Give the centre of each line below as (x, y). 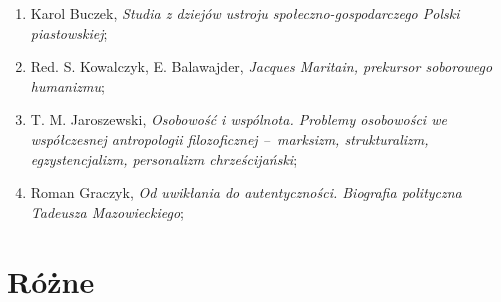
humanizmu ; (67, 85)
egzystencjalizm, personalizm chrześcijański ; (164, 158)
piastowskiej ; (69, 32)
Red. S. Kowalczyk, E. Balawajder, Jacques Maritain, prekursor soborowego (261, 66)
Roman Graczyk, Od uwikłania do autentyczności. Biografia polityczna (246, 192)
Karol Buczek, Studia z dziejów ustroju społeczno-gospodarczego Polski (245, 13)
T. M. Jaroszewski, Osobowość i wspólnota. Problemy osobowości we (238, 119)
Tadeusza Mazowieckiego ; (107, 211)
